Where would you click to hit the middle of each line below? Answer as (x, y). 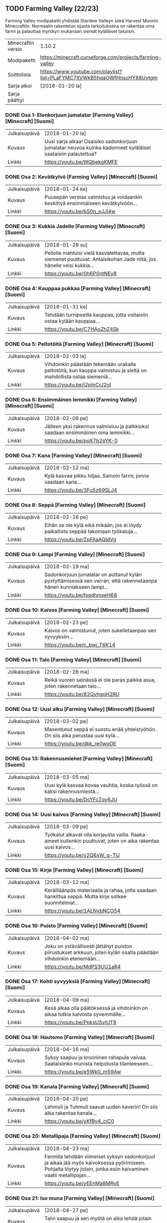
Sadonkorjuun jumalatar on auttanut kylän (93, 575)
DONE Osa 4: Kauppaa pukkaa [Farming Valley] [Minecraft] (78, 288)
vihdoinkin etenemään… (72, 959)
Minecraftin (21, 43)
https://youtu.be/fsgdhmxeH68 (81, 595)
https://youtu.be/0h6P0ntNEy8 (81, 273)
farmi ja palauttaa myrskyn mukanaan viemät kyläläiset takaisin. (70, 31)
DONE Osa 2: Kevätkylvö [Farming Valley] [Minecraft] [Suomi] (81, 177)
